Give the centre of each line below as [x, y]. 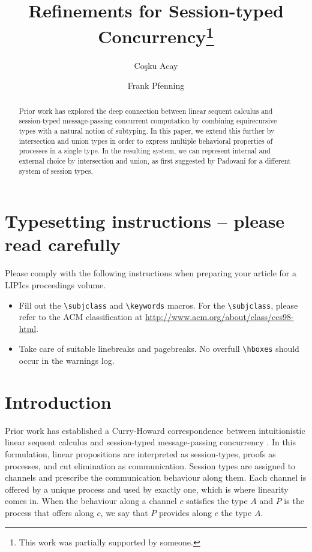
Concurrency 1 [156, 35]
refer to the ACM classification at [81, 317]
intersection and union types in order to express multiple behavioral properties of [146, 141]
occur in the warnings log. [67, 361]
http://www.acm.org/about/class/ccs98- [220, 317]
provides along [185, 512]
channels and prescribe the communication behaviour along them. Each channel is [156, 477]
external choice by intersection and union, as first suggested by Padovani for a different [155, 160]
